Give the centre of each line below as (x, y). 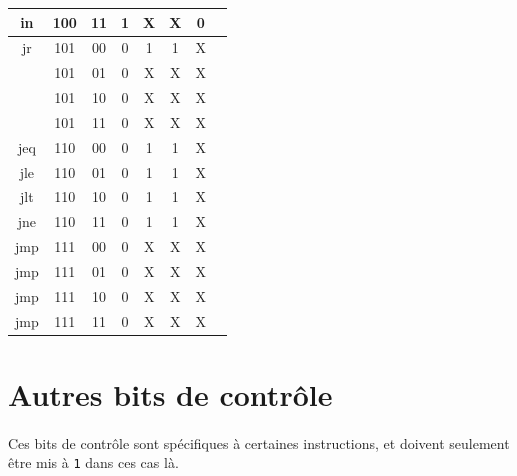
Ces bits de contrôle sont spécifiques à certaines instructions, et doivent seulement (259, 442)
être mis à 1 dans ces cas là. (93, 462)
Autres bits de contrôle (170, 393)
